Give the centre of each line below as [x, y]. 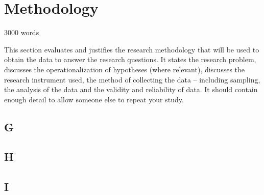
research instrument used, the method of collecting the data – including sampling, [132, 79]
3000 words [22, 32]
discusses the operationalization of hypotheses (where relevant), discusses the [125, 69]
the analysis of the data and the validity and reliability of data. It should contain [131, 89]
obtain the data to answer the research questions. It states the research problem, [130, 59]
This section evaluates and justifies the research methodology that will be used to [132, 49]
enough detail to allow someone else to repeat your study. [94, 99]
